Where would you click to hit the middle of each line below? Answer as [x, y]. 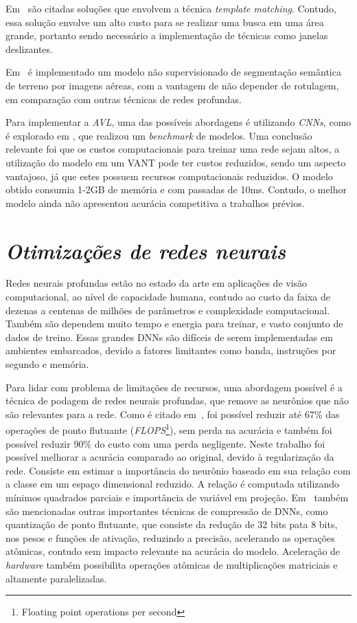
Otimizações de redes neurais [146, 250]
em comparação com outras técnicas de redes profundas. [124, 99]
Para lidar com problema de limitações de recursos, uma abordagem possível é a [174, 387]
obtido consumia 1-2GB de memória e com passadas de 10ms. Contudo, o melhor [176, 189]
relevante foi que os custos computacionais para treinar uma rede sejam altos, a [173, 149]
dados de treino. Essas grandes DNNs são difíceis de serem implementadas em [169, 337]
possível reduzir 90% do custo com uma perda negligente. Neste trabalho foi [165, 443]
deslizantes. [29, 48]
